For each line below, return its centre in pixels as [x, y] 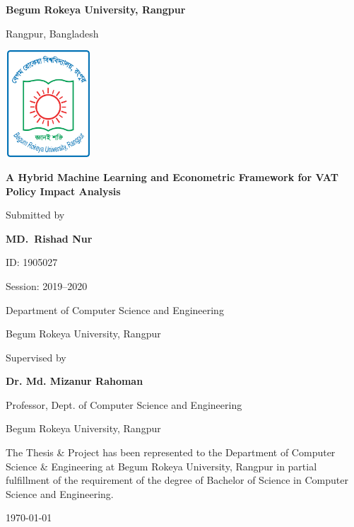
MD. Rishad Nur [49, 238]
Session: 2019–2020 [47, 285]
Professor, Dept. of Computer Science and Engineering [124, 404]
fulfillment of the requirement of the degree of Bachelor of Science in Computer [177, 480]
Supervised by [36, 357]
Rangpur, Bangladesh [52, 33]
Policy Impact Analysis [63, 191]
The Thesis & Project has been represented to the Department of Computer [171, 452]
